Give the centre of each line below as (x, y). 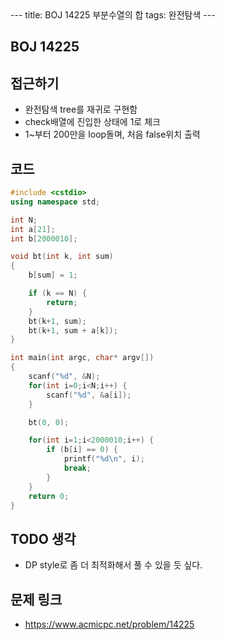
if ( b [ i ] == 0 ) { (82, 450)
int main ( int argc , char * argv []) (82, 358)
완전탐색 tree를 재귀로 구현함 (81, 109)
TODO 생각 (43, 538)
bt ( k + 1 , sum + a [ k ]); (73, 330)
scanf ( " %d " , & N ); (64, 377)
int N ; (24, 220)
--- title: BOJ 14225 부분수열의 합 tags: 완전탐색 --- (113, 15)
